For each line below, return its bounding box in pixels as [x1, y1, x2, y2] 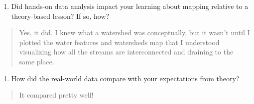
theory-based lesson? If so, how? [11, 10, 110, 21]
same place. [19, 56, 54, 66]
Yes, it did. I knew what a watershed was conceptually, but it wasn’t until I [19, 27, 250, 38]
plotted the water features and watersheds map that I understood [19, 37, 220, 47]
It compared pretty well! [19, 90, 94, 100]
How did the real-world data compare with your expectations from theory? [11, 73, 240, 83]
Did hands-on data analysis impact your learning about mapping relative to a [11, 1, 249, 11]
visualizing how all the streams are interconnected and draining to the [19, 47, 234, 57]
